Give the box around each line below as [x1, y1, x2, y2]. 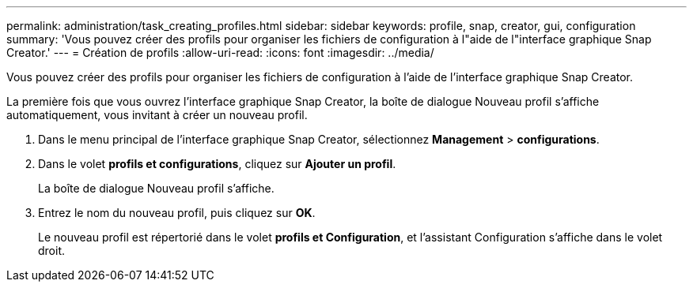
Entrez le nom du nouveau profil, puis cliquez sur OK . [38, 206, 316, 219]
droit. [38, 244, 66, 257]
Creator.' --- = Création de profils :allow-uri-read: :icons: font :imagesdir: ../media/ [6, 46, 434, 59]
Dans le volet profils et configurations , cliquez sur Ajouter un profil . [38, 157, 396, 170]
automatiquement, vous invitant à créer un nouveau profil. [6, 108, 308, 122]
